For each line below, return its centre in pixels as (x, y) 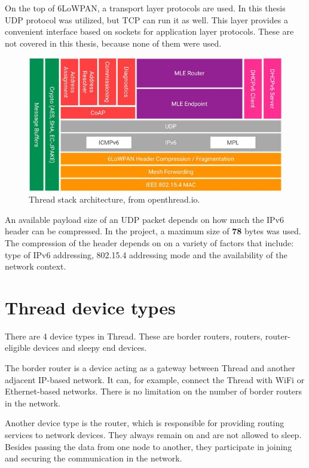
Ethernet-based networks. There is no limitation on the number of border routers (154, 391)
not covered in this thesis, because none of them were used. (113, 43)
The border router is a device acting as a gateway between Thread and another (150, 368)
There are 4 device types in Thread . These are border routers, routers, (134, 336)
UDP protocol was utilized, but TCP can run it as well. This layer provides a (146, 19)
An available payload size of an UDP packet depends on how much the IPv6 (144, 219)
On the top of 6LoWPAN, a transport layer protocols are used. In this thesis (145, 8)
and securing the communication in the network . (94, 458)
